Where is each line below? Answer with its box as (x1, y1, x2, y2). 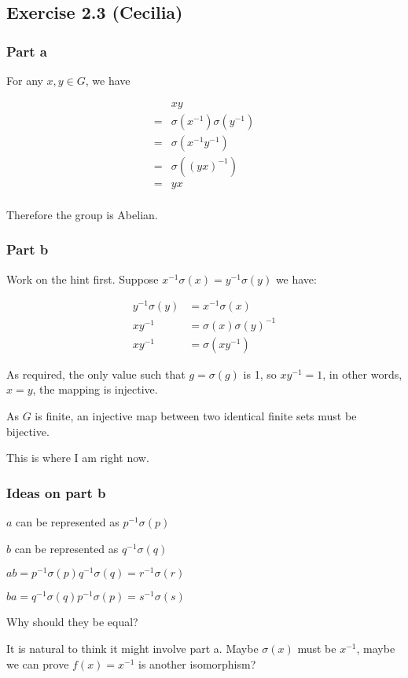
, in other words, (322, 365, 402, 382)
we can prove (6, 655, 69, 672)
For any (6, 72, 43, 88)
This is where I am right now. (6, 449, 149, 466)
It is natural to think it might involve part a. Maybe (6, 640, 259, 656)
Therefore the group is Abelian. (6, 206, 158, 222)
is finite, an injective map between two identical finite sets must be (35, 408, 357, 424)
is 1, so (243, 365, 277, 382)
